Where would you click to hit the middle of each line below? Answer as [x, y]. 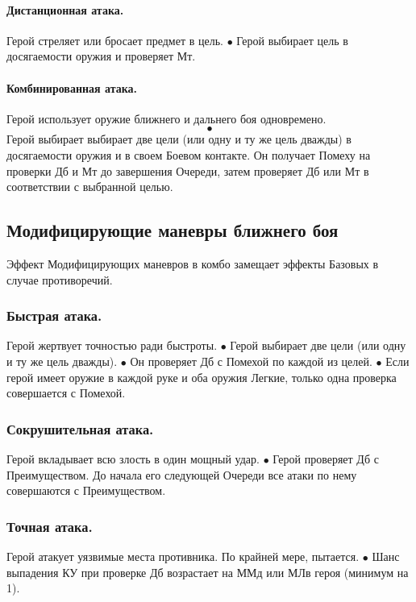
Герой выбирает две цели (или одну [318, 345]
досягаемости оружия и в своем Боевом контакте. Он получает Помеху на [189, 154]
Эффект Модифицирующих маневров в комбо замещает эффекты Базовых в [193, 263]
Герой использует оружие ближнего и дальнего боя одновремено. [166, 118]
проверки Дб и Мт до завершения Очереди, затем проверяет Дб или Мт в [188, 170]
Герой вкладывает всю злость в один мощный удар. [133, 458]
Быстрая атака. [54, 316]
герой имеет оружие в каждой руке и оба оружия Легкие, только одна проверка [202, 377]
